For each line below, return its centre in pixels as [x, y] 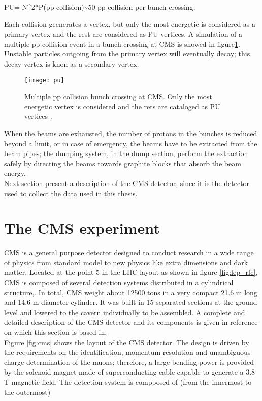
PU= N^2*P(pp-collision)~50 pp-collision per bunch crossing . [100, 7]
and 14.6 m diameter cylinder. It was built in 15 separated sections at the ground [131, 302]
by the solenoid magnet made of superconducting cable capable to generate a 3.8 [130, 372]
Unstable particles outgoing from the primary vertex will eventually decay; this [127, 54]
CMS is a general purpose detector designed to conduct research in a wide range [129, 252]
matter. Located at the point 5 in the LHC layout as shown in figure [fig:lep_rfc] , [131, 272]
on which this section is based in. [56, 332]
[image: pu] [44, 80]
